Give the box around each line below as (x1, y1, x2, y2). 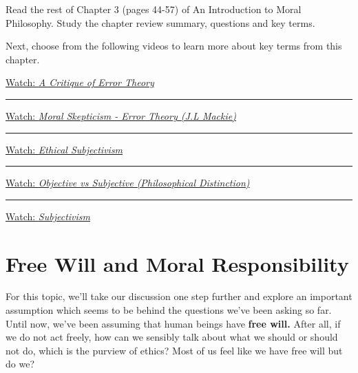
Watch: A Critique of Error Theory (6, 75, 154, 89)
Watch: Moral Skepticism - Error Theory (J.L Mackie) (6, 108, 236, 122)
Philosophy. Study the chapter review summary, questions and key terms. (6, 15, 315, 30)
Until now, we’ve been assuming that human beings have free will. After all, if (6, 316, 341, 330)
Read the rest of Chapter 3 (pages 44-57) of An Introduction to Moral (6, 2, 302, 16)
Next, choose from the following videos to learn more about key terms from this (6, 39, 342, 53)
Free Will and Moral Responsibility (6, 249, 349, 277)
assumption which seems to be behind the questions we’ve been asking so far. (6, 303, 332, 317)
